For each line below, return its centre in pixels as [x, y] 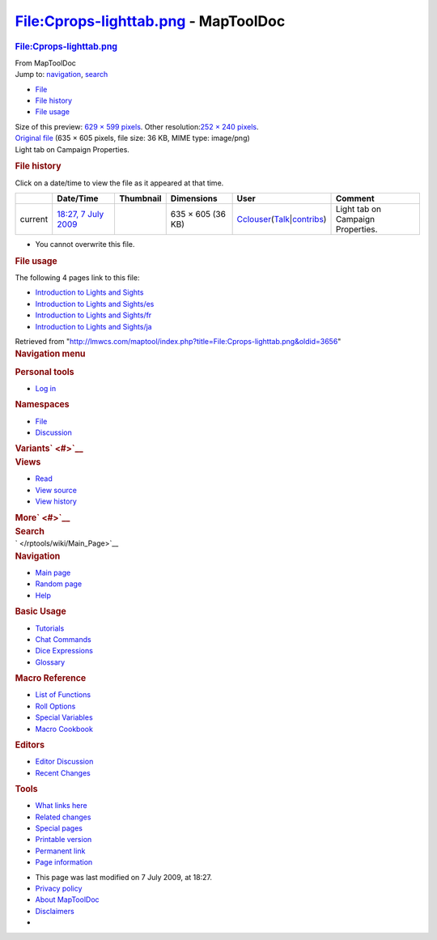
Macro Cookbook [64, 729]
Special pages [59, 828]
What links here [62, 806]
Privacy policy [59, 888]
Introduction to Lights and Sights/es [95, 304]
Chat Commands [64, 639]
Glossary [50, 662]
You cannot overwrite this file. [85, 244]
